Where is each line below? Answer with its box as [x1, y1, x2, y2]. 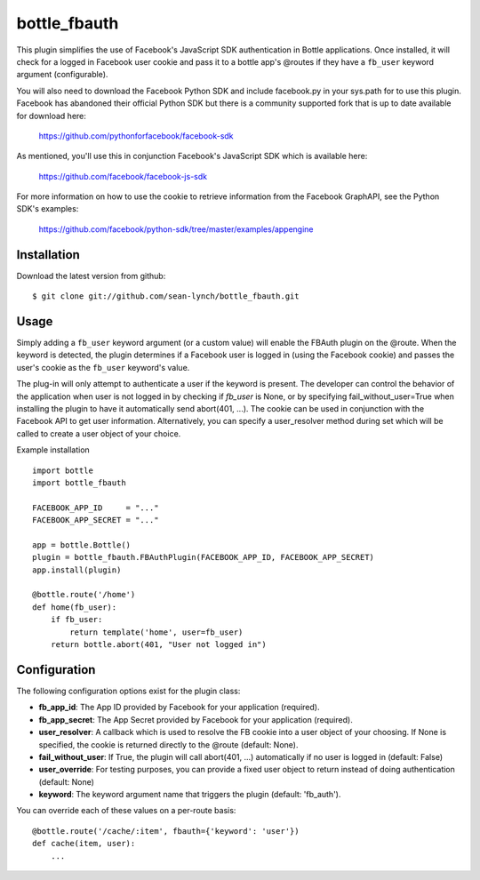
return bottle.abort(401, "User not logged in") [50, 640, 267, 650]
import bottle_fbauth [32, 477, 126, 488]
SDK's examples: [16, 204, 79, 214]
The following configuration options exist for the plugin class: [16, 685, 241, 696]
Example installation [16, 444, 91, 455]
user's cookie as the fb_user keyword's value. [16, 362, 190, 372]
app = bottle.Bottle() [32, 540, 132, 550]
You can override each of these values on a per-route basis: [16, 805, 236, 816]
